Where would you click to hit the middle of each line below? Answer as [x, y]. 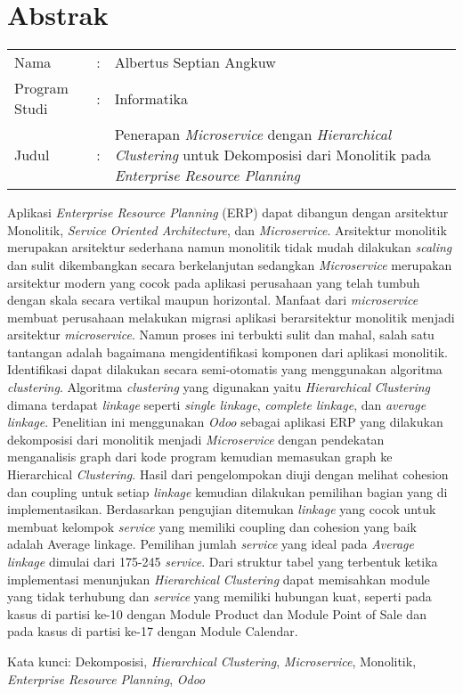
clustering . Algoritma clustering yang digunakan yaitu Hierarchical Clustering [219, 387]
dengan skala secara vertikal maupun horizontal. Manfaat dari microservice [213, 300]
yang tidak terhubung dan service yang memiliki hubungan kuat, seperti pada [219, 596]
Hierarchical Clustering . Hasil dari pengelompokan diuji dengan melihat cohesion [228, 474]
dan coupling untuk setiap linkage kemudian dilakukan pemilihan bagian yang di [227, 491]
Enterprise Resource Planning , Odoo [106, 678]
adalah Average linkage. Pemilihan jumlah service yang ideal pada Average [211, 544]
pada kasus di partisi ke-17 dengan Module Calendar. [153, 631]
